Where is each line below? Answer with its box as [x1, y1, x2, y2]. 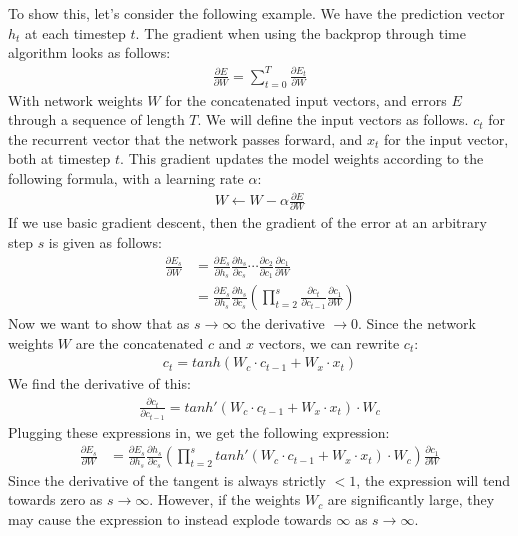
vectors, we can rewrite [258, 332, 400, 353]
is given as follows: [48, 231, 162, 252]
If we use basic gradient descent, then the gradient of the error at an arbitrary [8, 212, 487, 233]
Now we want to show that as [8, 313, 190, 334]
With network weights [8, 89, 143, 110]
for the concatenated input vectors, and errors [165, 89, 447, 110]
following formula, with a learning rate [8, 167, 244, 188]
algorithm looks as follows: [8, 42, 171, 63]
